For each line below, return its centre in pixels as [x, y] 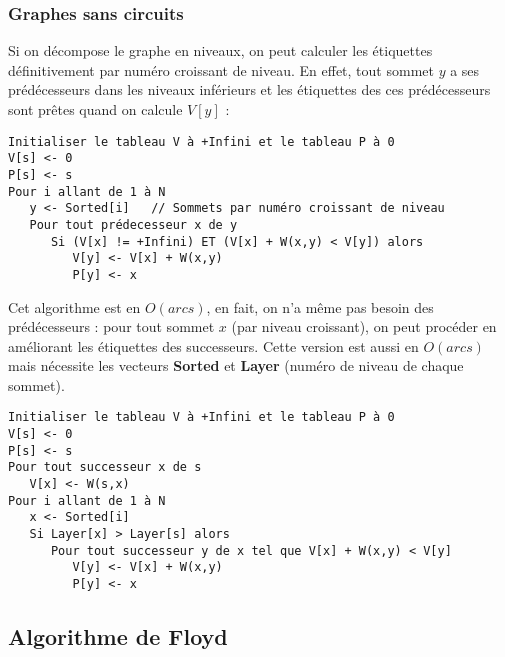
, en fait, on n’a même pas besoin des [320, 306]
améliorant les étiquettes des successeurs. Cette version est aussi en [213, 345]
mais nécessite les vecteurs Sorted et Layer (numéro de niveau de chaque [236, 365]
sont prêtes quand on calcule [95, 109]
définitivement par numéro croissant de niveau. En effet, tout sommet [221, 69]
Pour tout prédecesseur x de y [133, 224]
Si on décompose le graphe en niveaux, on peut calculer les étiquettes [220, 50]
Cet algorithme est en [74, 306]
